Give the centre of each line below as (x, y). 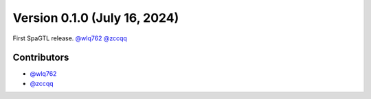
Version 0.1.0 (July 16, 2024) (96, 18)
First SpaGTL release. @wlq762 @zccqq (70, 38)
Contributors (41, 58)
